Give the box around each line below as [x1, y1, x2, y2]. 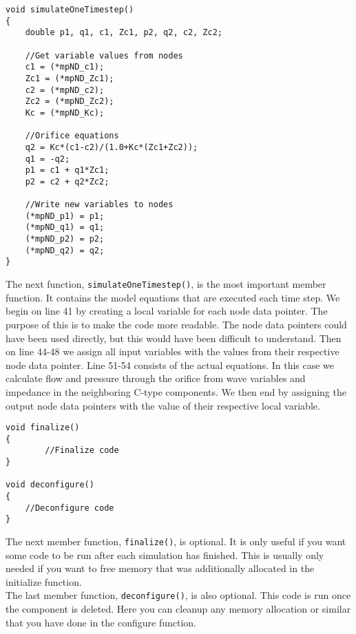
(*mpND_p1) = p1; [25, 211, 105, 221]
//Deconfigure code [25, 503, 114, 513]
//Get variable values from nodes [25, 50, 183, 61]
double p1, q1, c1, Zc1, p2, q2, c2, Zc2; [25, 28, 222, 38]
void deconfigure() [6, 480, 94, 490]
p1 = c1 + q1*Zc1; [25, 165, 109, 176]
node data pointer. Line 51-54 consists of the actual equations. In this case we [6, 357, 335, 372]
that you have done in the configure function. [6, 615, 196, 629]
